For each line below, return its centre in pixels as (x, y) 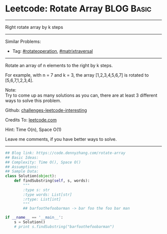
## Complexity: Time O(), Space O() (43, 162)
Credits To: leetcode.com (31, 119)
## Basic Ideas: (22, 157)
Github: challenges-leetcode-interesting (46, 110)
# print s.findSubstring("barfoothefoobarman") (64, 227)
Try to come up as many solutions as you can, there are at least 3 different (81, 95)
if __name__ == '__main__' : (34, 218)
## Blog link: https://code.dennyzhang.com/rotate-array (65, 153)
